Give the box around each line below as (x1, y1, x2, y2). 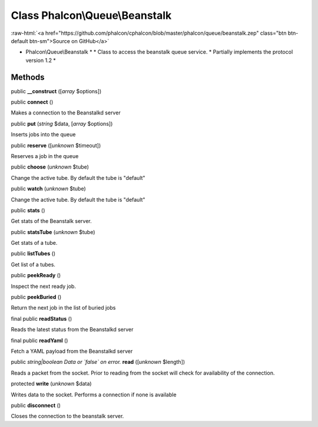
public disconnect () (11, 402, 61, 409)
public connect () (11, 98, 54, 106)
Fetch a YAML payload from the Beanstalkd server (11, 348, 133, 354)
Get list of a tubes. (11, 261, 56, 268)
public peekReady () (11, 272, 61, 279)
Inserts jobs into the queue (11, 131, 76, 138)
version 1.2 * (25, 57, 56, 64)
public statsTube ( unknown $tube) (11, 228, 95, 235)
